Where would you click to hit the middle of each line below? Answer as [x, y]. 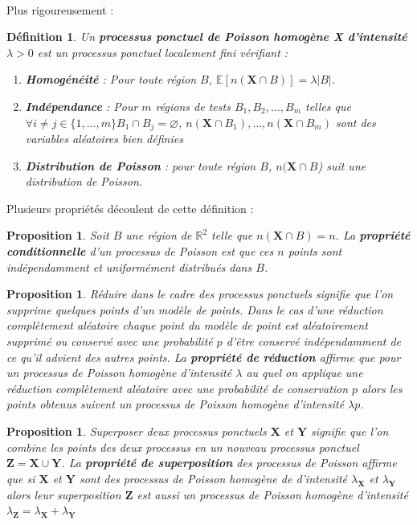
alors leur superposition [64, 494]
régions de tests [193, 106]
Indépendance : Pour [82, 106]
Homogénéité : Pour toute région [111, 79]
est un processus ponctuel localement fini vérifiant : [163, 52]
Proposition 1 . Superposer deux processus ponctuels [137, 431]
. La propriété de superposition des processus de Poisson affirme [229, 463]
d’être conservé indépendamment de [314, 340]
